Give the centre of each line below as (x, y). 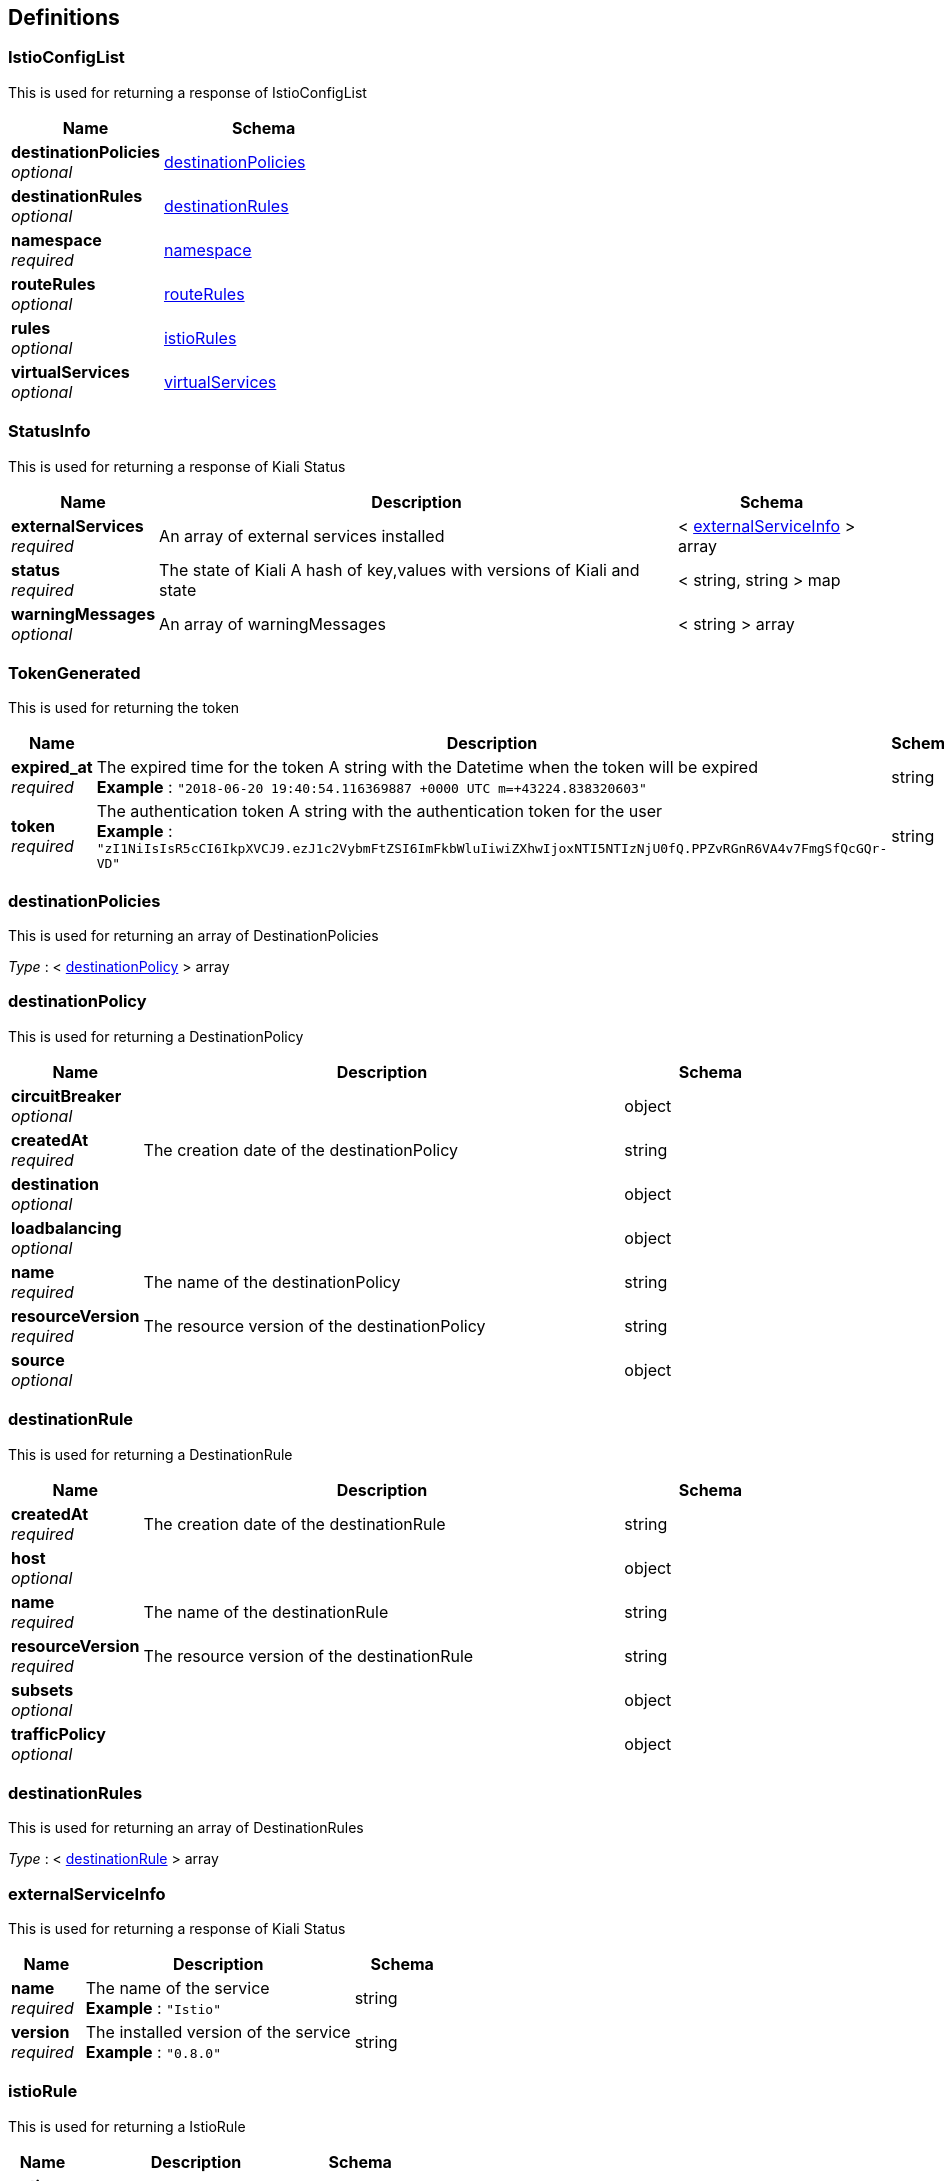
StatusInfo (49, 431)
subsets (42, 1689)
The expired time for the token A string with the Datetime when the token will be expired (427, 767)
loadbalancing (66, 1227)
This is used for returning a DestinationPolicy (156, 1036)
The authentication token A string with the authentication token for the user (379, 811)
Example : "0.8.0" (153, 2052)
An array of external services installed (302, 535)
